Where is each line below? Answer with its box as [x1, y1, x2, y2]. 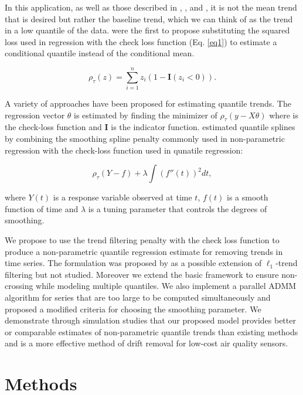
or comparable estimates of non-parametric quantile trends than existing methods [5, 325, 298, 338]
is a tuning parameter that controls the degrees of [88, 202, 267, 214]
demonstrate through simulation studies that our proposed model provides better [5, 314, 296, 326]
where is [269, 108, 299, 121]
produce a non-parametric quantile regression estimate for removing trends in [5, 245, 283, 257]
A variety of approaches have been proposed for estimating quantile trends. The [5, 97, 291, 110]
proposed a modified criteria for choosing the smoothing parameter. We [5, 302, 261, 315]
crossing [5, 280, 33, 292]
